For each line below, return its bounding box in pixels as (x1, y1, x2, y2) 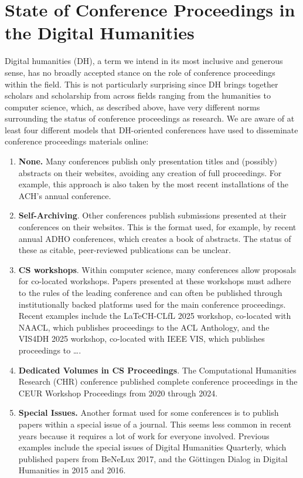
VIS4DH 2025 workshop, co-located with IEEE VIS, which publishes (18, 332, 265, 345)
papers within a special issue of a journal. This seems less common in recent (18, 418, 292, 430)
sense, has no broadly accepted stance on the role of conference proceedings (5, 66, 275, 78)
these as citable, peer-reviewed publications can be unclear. (18, 244, 231, 256)
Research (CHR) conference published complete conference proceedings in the (18, 375, 298, 388)
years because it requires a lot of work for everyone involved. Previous (18, 429, 270, 442)
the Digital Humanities (5, 21, 195, 45)
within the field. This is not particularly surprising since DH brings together (5, 78, 278, 90)
